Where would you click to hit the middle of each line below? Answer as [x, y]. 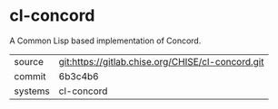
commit [30, 76]
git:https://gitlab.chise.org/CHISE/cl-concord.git [161, 61]
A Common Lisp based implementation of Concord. [105, 41]
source [29, 61]
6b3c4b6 [79, 76]
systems [32, 91]
